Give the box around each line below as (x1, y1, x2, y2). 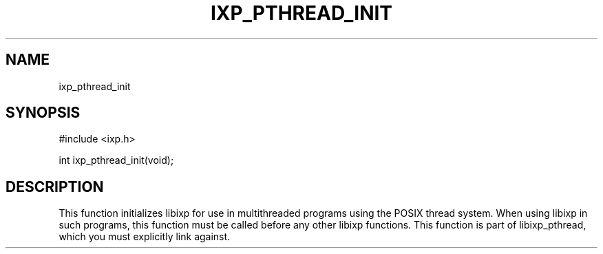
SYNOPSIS (6, 104, 81, 122)
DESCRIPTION (6, 178, 104, 195)
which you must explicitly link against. (59, 231, 231, 243)
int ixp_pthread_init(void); (59, 154, 174, 167)
